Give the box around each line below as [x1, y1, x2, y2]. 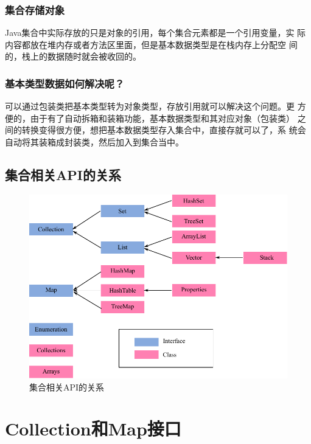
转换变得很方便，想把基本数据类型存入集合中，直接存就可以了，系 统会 [21, 123, 306, 136]
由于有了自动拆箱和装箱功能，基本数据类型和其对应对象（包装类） [30, 111, 295, 124]
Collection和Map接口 [5, 416, 181, 441]
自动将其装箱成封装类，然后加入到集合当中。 [5, 136, 184, 148]
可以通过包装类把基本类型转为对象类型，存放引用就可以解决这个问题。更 [5, 100, 295, 113]
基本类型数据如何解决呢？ [5, 75, 125, 91]
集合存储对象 [5, 2, 65, 17]
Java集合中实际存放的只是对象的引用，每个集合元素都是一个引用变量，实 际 [5, 26, 306, 39]
